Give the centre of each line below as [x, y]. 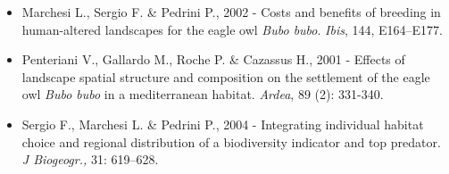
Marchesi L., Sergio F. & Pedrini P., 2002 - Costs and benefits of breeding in [231, 12]
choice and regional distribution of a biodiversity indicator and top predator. [231, 141]
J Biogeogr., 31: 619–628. [90, 159]
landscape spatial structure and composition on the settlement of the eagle [226, 76]
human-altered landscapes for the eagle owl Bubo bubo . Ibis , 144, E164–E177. [232, 29]
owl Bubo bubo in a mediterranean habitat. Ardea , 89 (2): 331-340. [203, 94]
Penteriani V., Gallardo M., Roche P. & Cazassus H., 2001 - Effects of [213, 59]
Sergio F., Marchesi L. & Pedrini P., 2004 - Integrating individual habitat [223, 124]
